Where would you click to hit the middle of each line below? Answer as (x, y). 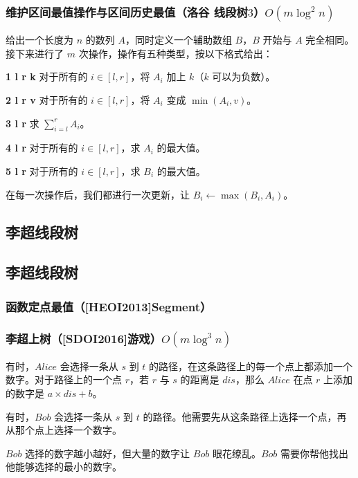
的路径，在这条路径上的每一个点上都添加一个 (251, 366)
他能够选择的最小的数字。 (64, 467)
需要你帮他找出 (315, 453)
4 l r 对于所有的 (42, 148)
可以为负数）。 (244, 76)
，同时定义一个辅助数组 (178, 40)
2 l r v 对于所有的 (47, 100)
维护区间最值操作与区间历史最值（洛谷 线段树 (127, 11)
